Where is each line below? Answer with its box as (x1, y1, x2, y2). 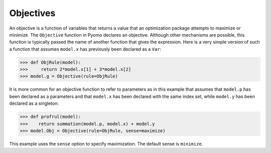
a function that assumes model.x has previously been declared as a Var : (9, 46, 162, 52)
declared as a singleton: (9, 100, 59, 106)
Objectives (9, 8, 56, 19)
